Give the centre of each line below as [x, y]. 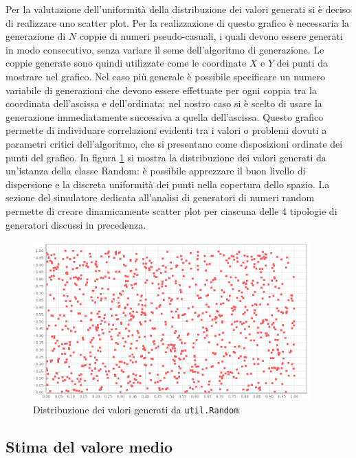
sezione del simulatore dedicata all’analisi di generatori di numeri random [160, 197]
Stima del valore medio [89, 446]
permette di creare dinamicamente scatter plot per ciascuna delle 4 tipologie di [171, 210]
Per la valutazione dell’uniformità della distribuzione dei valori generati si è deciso [178, 9]
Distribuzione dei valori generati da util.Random [136, 409]
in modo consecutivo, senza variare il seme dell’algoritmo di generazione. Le [165, 49]
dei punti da [302, 63]
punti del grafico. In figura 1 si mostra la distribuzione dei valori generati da [166, 157]
